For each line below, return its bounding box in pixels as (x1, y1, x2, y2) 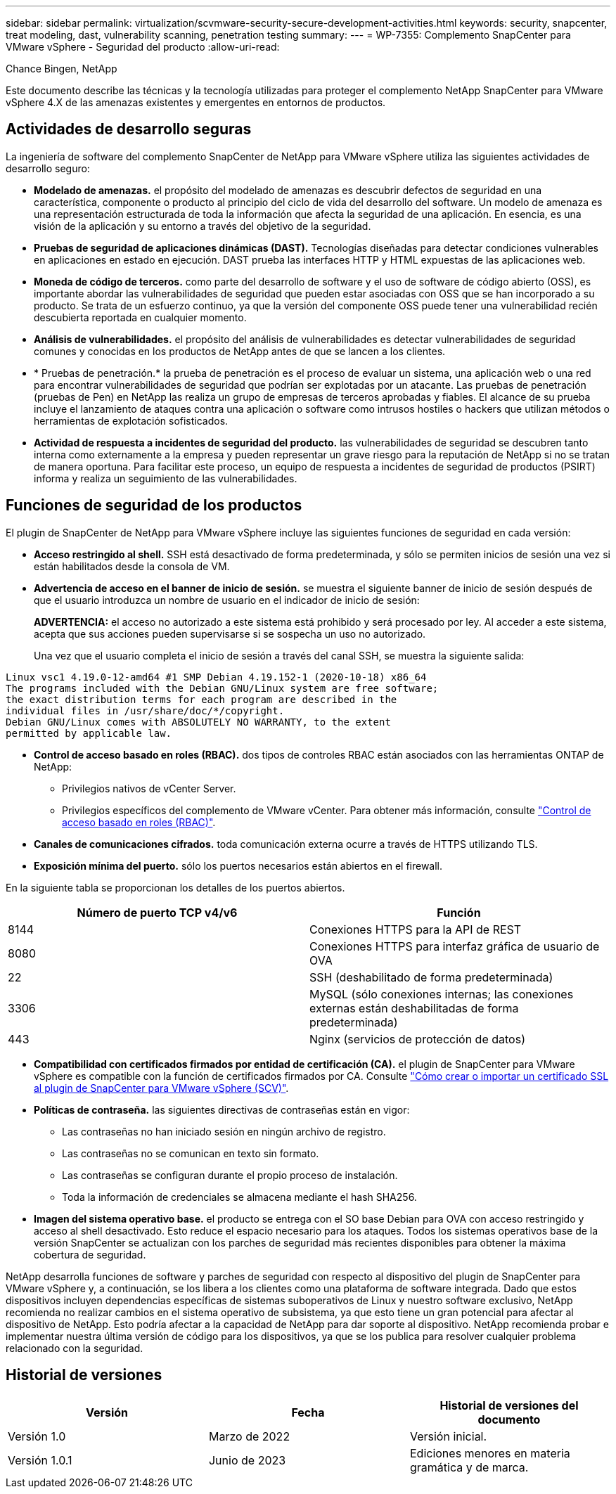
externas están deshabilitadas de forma (309, 1000, 519, 1015)
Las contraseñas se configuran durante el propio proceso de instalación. (62, 1168, 398, 1181)
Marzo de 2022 (208, 1429, 290, 1443)
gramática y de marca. (409, 1460, 529, 1474)
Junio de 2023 (208, 1453, 286, 1467)
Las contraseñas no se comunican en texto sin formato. (62, 1147, 319, 1159)
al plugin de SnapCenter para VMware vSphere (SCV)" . (34, 1081, 289, 1094)
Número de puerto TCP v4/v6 (77, 905, 238, 920)
